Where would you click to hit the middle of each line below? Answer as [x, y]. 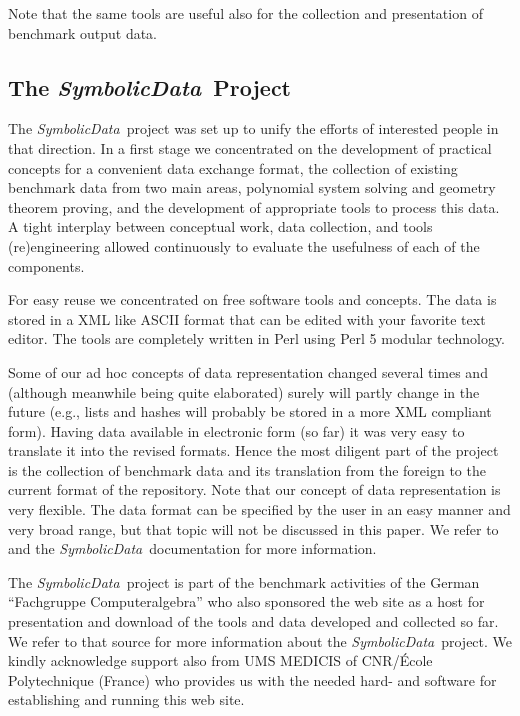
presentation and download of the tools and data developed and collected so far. [253, 621]
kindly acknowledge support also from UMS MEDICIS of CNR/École [220, 660]
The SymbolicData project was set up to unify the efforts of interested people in [253, 128]
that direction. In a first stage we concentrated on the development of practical [250, 147]
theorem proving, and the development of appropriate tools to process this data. [254, 206]
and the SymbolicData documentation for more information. [192, 548]
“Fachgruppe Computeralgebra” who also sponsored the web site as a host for [246, 601]
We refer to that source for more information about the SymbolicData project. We [260, 640]
